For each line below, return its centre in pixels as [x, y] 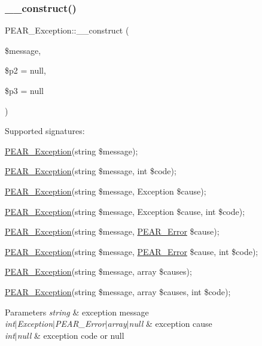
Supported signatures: [45, 131]
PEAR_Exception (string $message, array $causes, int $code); [118, 291]
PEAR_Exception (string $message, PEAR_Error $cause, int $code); [132, 251]
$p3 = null [24, 90]
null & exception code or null [71, 335]
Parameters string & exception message [77, 312]
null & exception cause [170, 324]
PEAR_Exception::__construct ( [67, 30]
